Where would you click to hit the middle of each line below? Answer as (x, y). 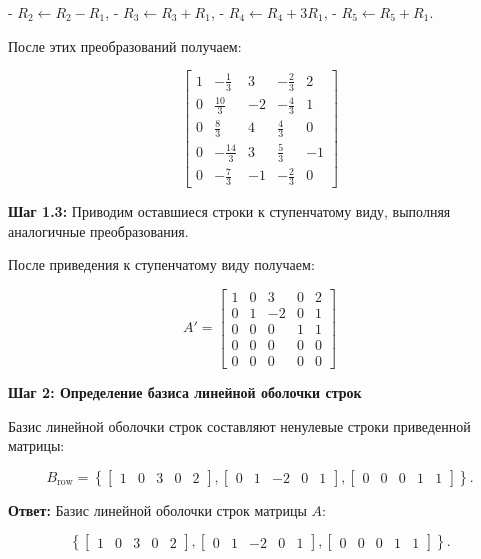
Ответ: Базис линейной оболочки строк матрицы (157, 509)
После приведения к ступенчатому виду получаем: (161, 264)
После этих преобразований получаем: (125, 45)
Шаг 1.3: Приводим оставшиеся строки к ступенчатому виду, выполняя (229, 211)
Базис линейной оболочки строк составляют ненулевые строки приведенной (239, 425)
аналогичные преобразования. (98, 230)
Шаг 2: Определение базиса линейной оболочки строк (185, 392)
